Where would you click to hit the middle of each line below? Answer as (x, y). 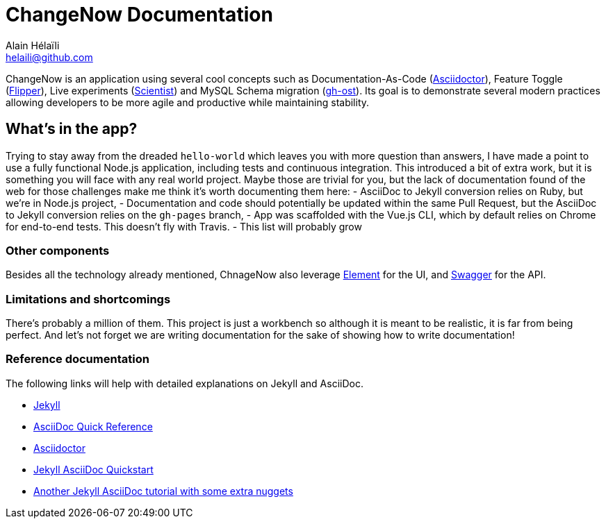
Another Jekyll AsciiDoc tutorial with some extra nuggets (163, 491)
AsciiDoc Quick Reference (93, 426)
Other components (58, 250)
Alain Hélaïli (33, 45)
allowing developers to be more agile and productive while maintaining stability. (188, 102)
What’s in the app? (72, 129)
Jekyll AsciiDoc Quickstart (93, 469)
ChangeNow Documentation (139, 15)
